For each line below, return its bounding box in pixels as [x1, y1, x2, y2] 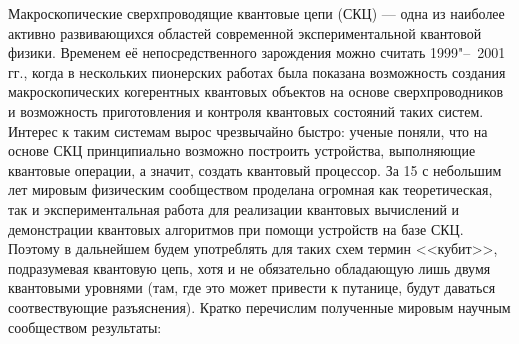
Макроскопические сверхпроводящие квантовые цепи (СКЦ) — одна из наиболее [8, 3, 505, 23]
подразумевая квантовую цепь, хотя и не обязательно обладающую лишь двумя [8, 257, 491, 278]
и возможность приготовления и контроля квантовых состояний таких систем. [8, 100, 484, 121]
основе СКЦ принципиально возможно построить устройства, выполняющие [8, 140, 476, 161]
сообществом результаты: [8, 316, 162, 337]
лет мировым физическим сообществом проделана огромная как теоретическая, [8, 179, 493, 200]
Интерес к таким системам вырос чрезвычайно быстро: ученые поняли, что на [8, 120, 488, 141]
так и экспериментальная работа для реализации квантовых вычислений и [8, 198, 460, 219]
